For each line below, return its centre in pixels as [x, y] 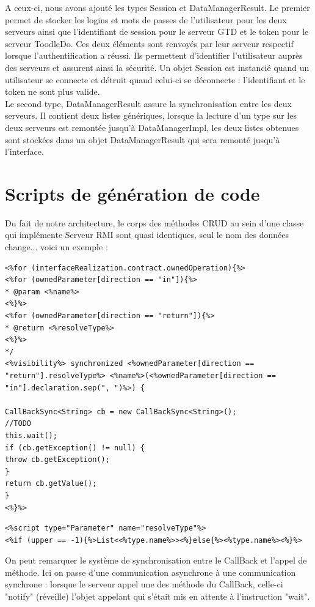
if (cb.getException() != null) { [75, 448]
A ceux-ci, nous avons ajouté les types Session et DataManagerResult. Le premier [157, 7]
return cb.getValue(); [51, 484]
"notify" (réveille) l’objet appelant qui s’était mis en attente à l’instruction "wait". [157, 596]
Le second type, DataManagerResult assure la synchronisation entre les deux [148, 103]
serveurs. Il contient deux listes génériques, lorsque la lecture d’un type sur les [151, 115]
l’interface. [24, 151]
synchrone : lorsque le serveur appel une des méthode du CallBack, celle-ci [144, 584]
